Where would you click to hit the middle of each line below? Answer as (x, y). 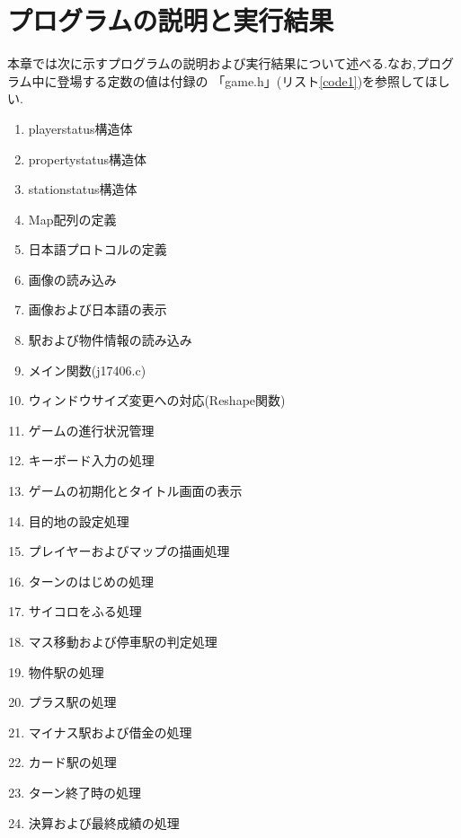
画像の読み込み (72, 279)
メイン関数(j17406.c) (87, 370)
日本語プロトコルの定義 (98, 249)
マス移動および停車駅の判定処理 (123, 641)
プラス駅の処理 (72, 702)
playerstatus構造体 (80, 128)
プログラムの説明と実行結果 (171, 20)
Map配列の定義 (72, 219)
